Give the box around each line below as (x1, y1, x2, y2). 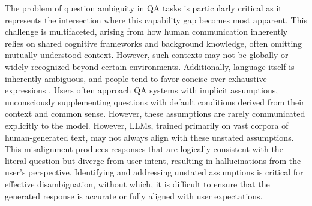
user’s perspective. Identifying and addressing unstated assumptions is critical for (5, 166, 304, 178)
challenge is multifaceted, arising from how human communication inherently (5, 25, 288, 38)
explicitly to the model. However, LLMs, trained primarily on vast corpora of (5, 119, 289, 131)
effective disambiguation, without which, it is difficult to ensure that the (5, 177, 270, 190)
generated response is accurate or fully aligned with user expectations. (5, 189, 263, 202)
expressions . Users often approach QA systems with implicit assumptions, (5, 84, 278, 96)
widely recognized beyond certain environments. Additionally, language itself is (5, 60, 295, 72)
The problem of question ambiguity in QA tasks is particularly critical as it (5, 2, 282, 14)
